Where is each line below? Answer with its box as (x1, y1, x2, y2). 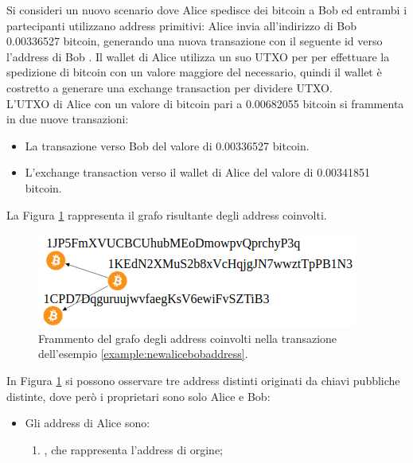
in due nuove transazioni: (6, 111, 129, 127)
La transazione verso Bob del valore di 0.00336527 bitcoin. (25, 137, 310, 154)
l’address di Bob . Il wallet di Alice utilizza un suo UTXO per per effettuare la (6, 48, 390, 64)
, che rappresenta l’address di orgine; (44, 441, 223, 457)
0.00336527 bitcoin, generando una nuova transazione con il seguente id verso (6, 33, 383, 49)
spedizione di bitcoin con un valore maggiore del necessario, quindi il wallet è (6, 64, 382, 80)
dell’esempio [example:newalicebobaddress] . (38, 345, 248, 362)
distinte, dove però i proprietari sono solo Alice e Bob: (6, 387, 271, 404)
